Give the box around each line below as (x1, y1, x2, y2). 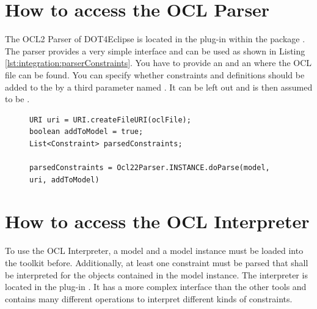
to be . (5, 92, 30, 105)
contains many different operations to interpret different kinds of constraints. (5, 292, 293, 305)
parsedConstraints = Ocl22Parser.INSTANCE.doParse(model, (29, 163, 270, 173)
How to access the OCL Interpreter (5, 209, 310, 234)
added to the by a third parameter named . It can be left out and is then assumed (5, 80, 313, 93)
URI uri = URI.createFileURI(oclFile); (29, 115, 191, 124)
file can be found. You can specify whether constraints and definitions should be (5, 68, 305, 81)
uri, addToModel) (29, 175, 100, 184)
